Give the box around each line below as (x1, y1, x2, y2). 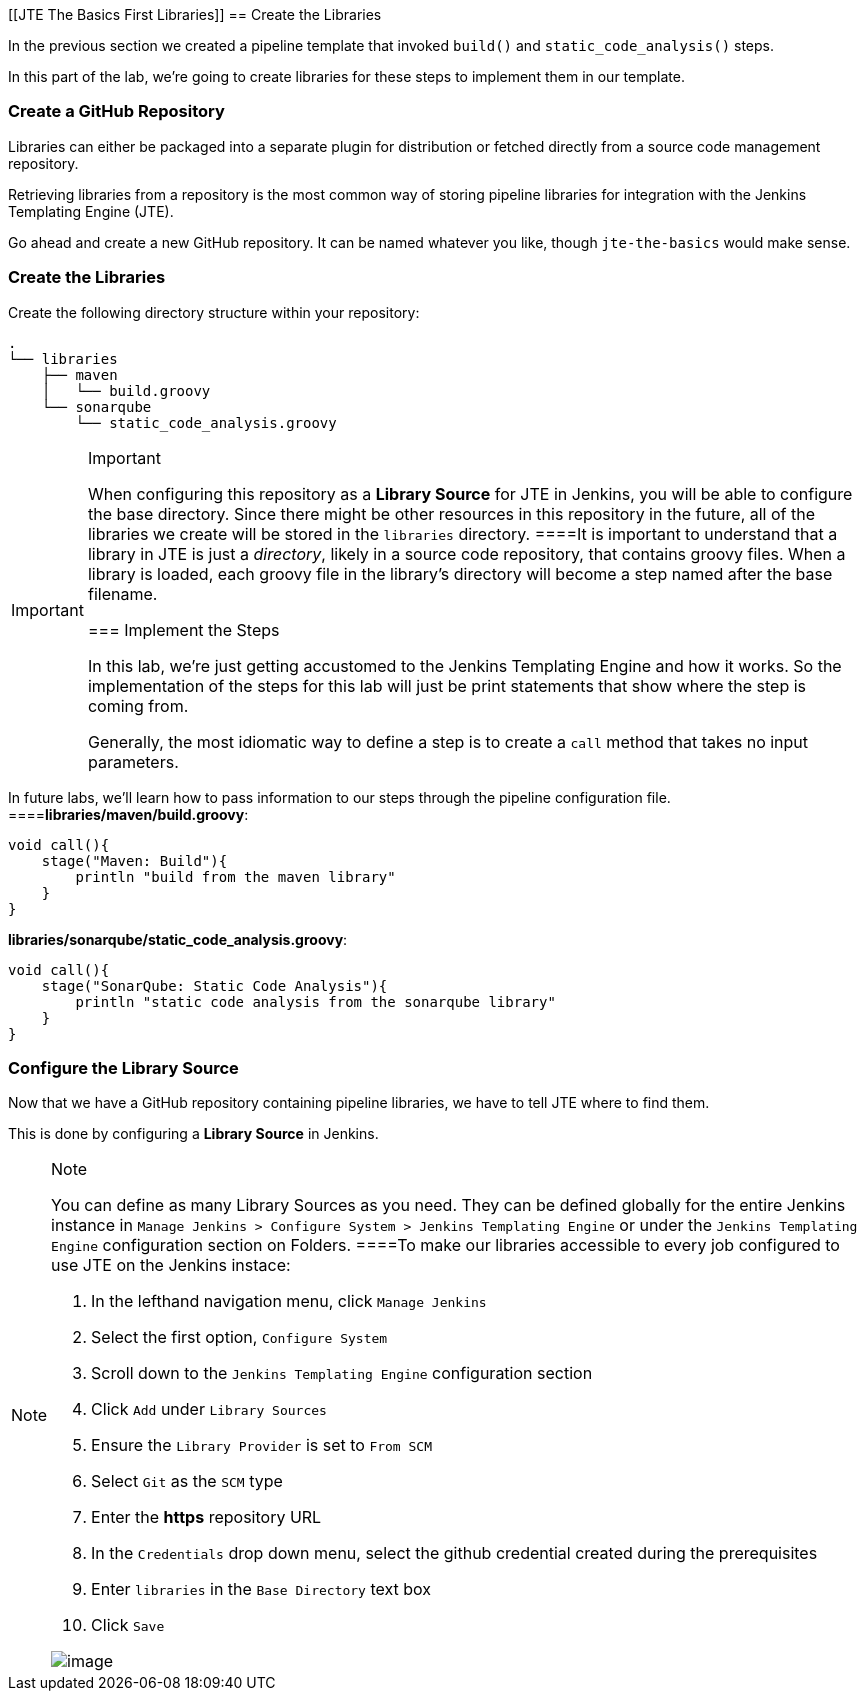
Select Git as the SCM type (91, 1471, 283, 1492)
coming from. (87, 695, 189, 716)
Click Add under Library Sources (91, 1399, 327, 1420)
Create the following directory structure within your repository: (8, 303, 420, 321)
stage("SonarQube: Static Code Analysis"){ (41, 977, 388, 994)
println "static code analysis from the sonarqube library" (75, 993, 556, 1010)
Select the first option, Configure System (91, 1327, 388, 1348)
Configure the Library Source (8, 1057, 239, 1078)
